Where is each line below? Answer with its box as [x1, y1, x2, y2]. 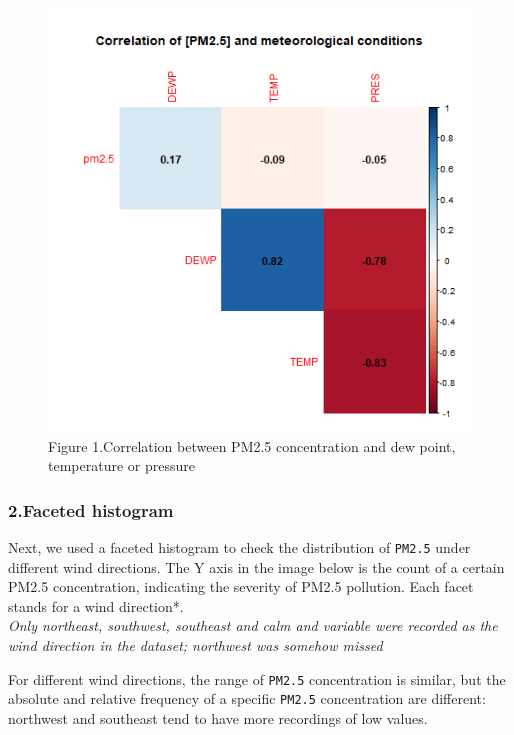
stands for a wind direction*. [8, 595, 184, 616]
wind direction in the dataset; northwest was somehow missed [8, 635, 383, 656]
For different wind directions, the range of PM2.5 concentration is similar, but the [8, 668, 506, 689]
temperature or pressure [48, 455, 195, 476]
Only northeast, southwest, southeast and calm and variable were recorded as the [8, 615, 498, 636]
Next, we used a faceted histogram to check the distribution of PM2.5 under [8, 537, 471, 557]
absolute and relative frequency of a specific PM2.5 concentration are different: [8, 688, 486, 709]
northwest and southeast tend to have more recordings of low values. [8, 707, 428, 728]
